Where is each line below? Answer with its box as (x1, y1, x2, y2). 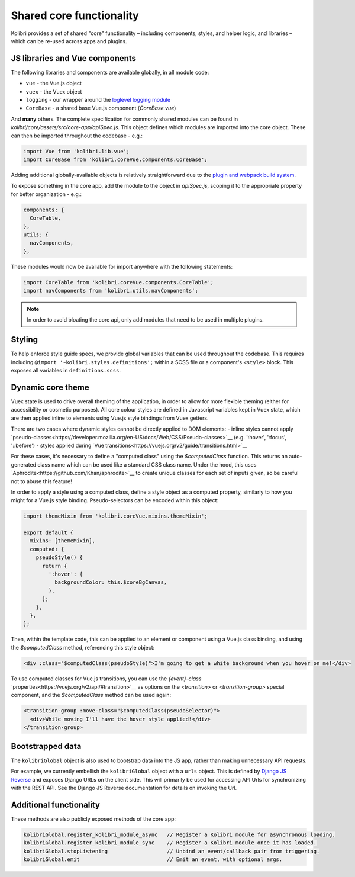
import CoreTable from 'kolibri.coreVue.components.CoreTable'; (23, 279, 214, 285)
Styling (11, 335, 38, 345)
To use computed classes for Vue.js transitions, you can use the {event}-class (11, 675, 202, 682)
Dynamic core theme (11, 382, 90, 392)
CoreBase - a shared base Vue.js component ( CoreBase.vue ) (25, 104, 176, 112)
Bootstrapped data (11, 741, 82, 751)
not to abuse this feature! (11, 477, 72, 485)
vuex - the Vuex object (25, 88, 82, 95)
